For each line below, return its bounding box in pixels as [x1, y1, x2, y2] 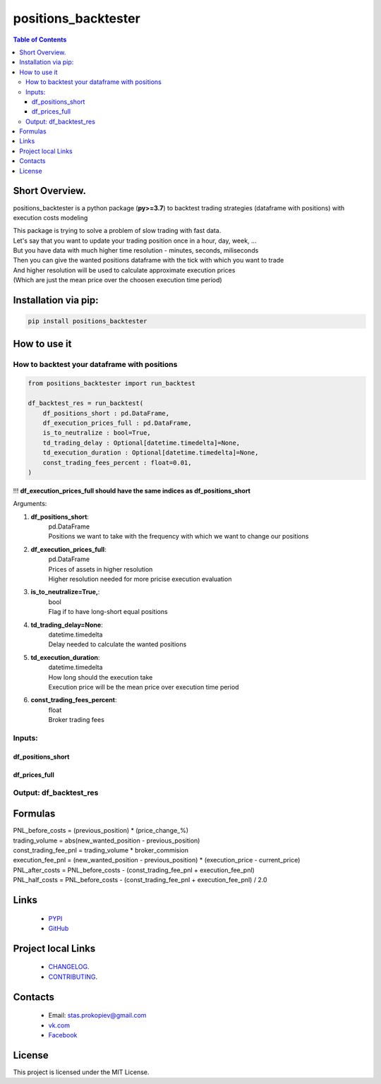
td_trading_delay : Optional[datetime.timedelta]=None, [42, 438, 241, 447]
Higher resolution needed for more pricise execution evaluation [48, 575, 232, 584]
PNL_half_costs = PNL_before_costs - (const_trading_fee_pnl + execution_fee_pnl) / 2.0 [13, 876, 267, 884]
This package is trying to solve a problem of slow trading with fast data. [13, 227, 222, 235]
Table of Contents [13, 35, 67, 44]
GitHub [48, 924, 69, 932]
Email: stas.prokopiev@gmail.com [48, 1011, 147, 1020]
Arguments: [13, 500, 47, 508]
